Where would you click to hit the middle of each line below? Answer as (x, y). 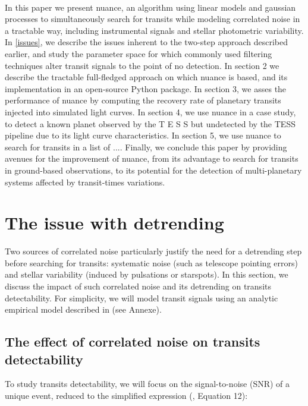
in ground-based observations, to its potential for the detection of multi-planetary (153, 170)
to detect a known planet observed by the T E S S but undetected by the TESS (150, 123)
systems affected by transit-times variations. (85, 182)
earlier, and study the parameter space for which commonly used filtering (139, 53)
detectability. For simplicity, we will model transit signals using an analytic (142, 298)
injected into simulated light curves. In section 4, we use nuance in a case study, (150, 111)
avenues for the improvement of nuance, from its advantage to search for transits (152, 158)
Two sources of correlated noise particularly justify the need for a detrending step (153, 251)
